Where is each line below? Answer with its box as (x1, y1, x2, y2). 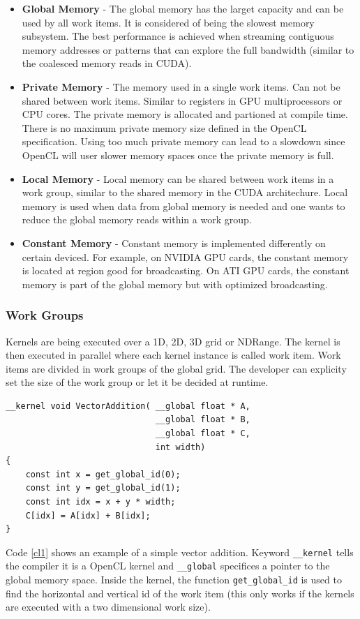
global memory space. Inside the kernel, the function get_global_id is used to (6, 572, 342, 587)
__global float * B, (155, 415, 250, 425)
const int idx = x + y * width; (25, 497, 176, 507)
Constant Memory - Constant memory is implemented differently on (22, 235, 326, 250)
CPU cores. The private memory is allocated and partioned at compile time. (22, 107, 348, 121)
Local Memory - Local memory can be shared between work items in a (22, 171, 334, 186)
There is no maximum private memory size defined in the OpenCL (22, 120, 307, 135)
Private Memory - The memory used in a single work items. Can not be (22, 79, 340, 94)
